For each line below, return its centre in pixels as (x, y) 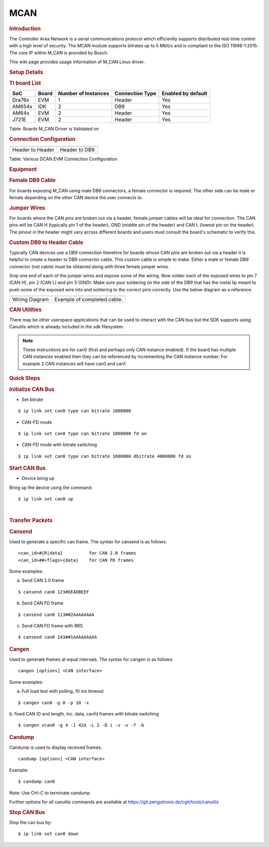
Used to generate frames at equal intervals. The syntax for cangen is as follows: (91, 659)
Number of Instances (83, 94)
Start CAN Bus (27, 468)
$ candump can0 (37, 782)
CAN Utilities (25, 310)
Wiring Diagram (31, 300)
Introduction (25, 28)
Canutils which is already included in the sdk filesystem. (67, 327)
